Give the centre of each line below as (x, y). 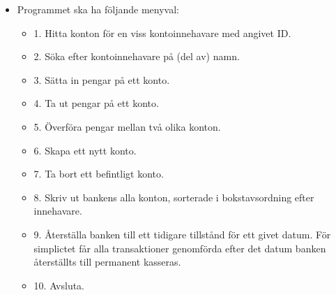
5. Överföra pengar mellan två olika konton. (127, 126)
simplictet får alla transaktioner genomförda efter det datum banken (180, 248)
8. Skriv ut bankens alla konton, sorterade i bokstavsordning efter (174, 197)
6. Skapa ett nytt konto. (85, 150)
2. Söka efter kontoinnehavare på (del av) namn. (137, 56)
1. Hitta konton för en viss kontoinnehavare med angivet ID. (162, 33)
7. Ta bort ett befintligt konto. (99, 174)
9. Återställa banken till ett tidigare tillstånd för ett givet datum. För (182, 234)
